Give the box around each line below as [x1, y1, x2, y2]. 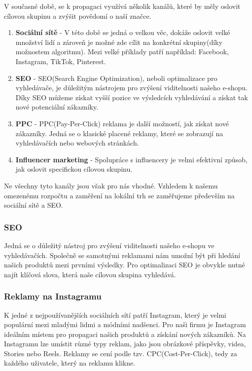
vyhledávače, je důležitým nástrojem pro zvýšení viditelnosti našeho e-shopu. [15, 82, 248, 93]
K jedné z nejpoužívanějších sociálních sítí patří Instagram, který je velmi [4, 309, 226, 320]
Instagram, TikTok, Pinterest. [15, 56, 106, 66]
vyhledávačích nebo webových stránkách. [15, 138, 139, 148]
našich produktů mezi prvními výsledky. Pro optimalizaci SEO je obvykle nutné [4, 260, 245, 270]
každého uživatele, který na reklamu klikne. [4, 358, 136, 368]
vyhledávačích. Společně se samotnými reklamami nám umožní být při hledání [4, 250, 240, 260]
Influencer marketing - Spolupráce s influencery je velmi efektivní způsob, [15, 154, 248, 164]
